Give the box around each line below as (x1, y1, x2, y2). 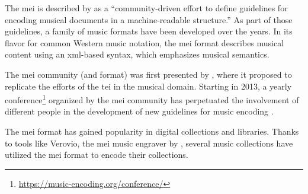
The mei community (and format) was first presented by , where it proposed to (5, 68, 292, 80)
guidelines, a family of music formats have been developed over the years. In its (5, 25, 293, 37)
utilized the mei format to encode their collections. (5, 148, 188, 161)
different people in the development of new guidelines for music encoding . (5, 105, 274, 117)
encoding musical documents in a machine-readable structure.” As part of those (5, 13, 293, 26)
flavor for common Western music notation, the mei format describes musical (5, 36, 284, 49)
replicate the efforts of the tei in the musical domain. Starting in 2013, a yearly (5, 79, 292, 92)
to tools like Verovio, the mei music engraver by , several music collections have (5, 136, 293, 149)
